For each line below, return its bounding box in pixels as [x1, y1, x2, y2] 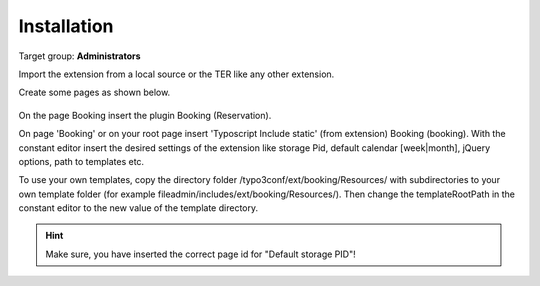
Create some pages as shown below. [18, 86, 171, 99]
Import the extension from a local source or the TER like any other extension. [18, 68, 335, 80]
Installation [18, 15, 114, 37]
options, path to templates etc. [18, 155, 145, 167]
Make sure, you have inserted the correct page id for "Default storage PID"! [45, 248, 356, 260]
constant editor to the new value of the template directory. [18, 202, 259, 214]
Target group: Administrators [18, 50, 141, 62]
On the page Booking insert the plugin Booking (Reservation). [18, 109, 272, 121]
